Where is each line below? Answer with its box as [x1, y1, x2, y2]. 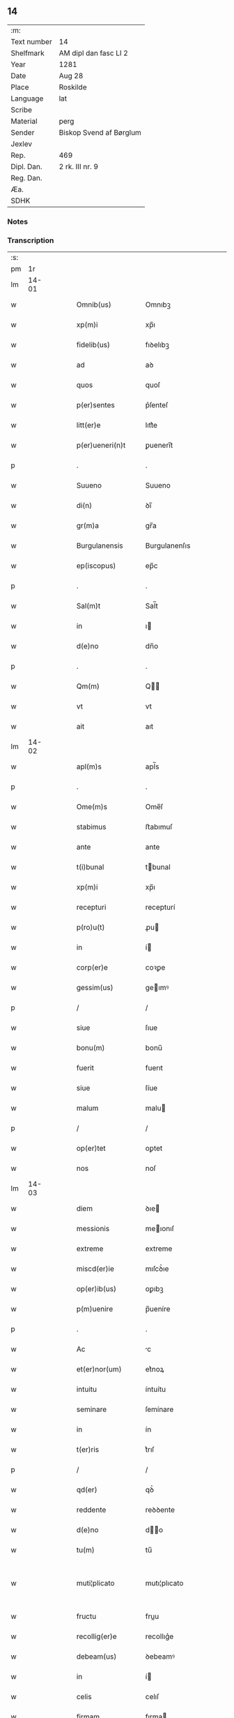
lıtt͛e [145, 421, 158, 430]
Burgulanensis [76, 541, 123, 551]
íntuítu [145, 1385, 166, 1395]
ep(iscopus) [76, 561, 116, 571]
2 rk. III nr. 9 [58, 161, 99, 171]
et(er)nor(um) [76, 1364, 122, 1374]
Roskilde [58, 82, 87, 92]
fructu [76, 1612, 97, 1622]
